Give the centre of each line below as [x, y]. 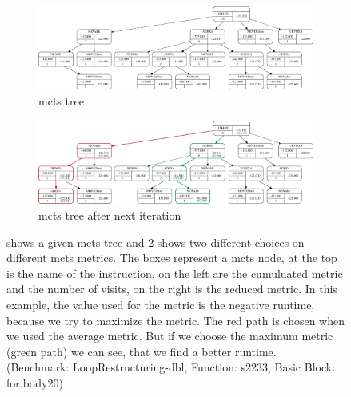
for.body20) [35, 383]
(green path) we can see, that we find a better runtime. [142, 351]
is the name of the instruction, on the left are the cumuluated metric [175, 273]
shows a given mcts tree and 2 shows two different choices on [156, 242]
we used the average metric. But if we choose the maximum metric [170, 336]
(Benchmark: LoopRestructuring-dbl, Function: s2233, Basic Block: [171, 367]
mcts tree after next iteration [110, 215]
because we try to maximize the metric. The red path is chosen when [175, 320]
